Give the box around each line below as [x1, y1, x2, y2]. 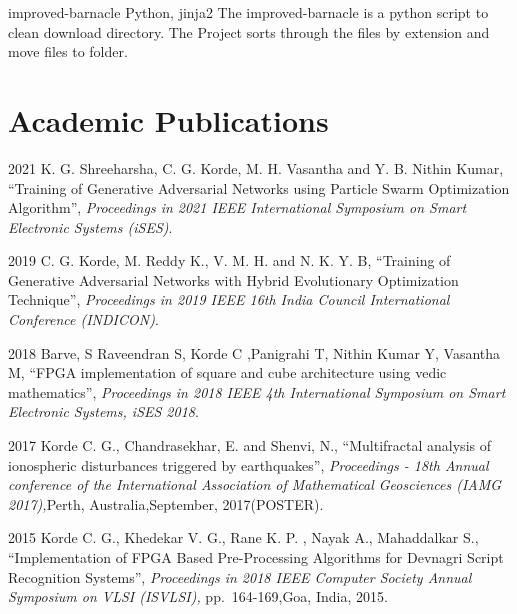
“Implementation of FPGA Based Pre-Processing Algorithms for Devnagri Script [8, 547, 504, 567]
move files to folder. [8, 41, 128, 62]
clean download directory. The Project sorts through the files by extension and [8, 21, 490, 42]
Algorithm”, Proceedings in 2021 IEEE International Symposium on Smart [8, 197, 467, 218]
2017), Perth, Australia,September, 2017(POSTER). [8, 493, 324, 514]
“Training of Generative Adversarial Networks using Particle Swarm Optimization [8, 177, 510, 198]
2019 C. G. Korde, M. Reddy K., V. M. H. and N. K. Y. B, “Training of [8, 250, 451, 271]
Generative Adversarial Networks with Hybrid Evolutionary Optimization [8, 269, 459, 290]
